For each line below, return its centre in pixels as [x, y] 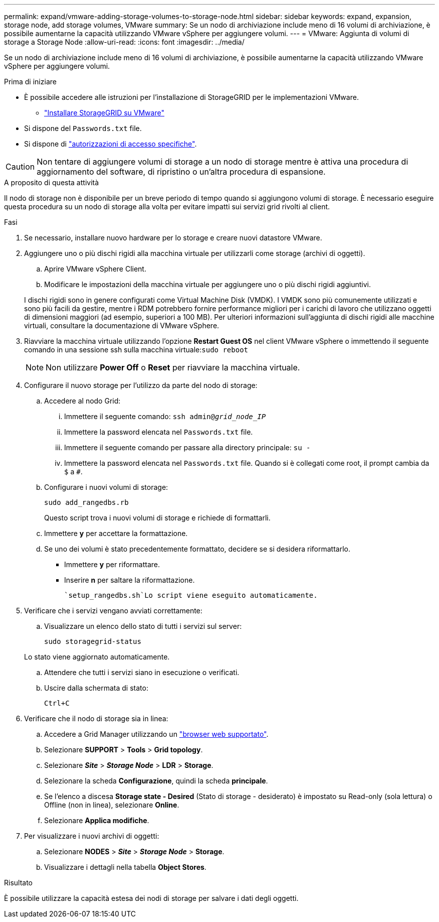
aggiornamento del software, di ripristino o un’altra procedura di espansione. [181, 172]
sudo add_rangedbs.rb [86, 502]
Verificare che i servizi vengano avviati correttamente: [113, 611]
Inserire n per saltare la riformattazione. [130, 580]
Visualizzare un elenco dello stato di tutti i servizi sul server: [143, 626]
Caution [20, 167]
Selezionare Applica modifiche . [97, 820]
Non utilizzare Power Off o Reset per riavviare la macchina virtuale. [173, 367]
